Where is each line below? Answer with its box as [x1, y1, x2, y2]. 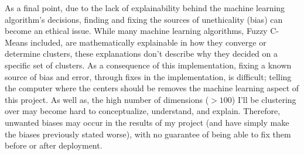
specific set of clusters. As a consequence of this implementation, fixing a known [5, 58, 292, 71]
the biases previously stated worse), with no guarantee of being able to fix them [5, 128, 291, 140]
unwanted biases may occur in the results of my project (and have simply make [5, 116, 289, 128]
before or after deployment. [5, 139, 103, 151]
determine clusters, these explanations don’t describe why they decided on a [5, 47, 278, 60]
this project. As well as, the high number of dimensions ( [5, 93, 209, 105]
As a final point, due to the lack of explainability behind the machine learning [5, 2, 285, 13]
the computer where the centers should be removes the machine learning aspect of [5, 82, 299, 94]
